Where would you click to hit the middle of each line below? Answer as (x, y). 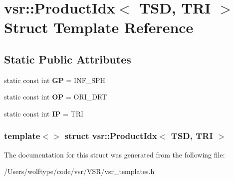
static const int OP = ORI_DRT (56, 97)
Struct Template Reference (99, 27)
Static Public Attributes (68, 59)
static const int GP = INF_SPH (55, 80)
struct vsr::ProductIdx (111, 136)
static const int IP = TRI (44, 113)
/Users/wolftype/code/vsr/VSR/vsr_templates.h (79, 171)
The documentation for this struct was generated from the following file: (115, 154)
